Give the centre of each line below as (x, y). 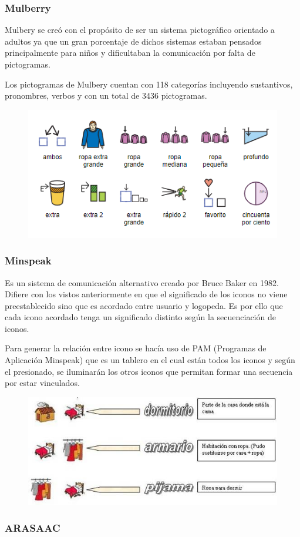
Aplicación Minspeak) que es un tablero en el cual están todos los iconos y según (150, 360)
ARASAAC (33, 528)
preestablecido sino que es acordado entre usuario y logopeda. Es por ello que (144, 305)
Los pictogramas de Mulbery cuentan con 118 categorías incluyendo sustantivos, (149, 84)
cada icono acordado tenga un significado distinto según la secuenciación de (140, 317)
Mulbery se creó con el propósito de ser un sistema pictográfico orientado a (140, 30)
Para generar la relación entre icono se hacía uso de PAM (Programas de (136, 348)
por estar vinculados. (42, 383)
